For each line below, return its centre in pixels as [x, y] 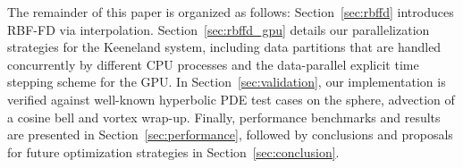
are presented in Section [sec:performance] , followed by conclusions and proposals [230, 134]
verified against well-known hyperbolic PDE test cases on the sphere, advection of [231, 99]
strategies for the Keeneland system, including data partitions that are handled [224, 47]
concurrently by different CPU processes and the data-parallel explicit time [213, 64]
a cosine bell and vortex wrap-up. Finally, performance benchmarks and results [224, 117]
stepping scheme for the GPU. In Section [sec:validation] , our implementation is [227, 82]
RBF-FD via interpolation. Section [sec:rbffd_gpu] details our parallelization [219, 29]
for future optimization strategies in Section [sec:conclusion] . [173, 151]
